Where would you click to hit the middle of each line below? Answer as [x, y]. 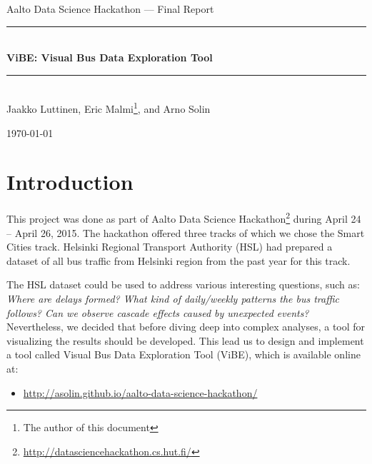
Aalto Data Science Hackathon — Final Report [110, 9]
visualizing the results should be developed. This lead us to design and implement [185, 340]
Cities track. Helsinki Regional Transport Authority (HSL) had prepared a [170, 247]
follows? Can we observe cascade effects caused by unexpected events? [158, 312]
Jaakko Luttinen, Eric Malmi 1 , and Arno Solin [109, 108]
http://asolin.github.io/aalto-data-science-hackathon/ [140, 392]
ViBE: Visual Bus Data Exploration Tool [110, 57]
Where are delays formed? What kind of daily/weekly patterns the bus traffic [173, 298]
